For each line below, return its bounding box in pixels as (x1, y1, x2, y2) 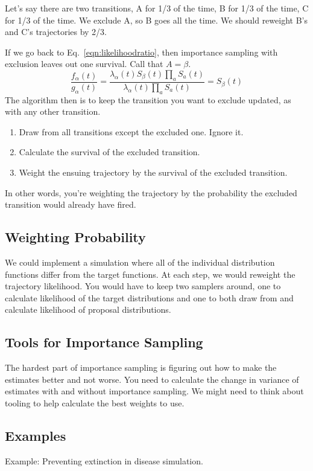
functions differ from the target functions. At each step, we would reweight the (5, 268, 296, 280)
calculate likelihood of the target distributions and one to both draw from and (5, 291, 294, 304)
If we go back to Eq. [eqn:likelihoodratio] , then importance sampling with (5, 45, 278, 58)
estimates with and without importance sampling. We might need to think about (5, 385, 304, 397)
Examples (5, 426, 66, 444)
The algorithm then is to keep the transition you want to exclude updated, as (5, 93, 291, 106)
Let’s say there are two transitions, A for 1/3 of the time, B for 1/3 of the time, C (5, 2, 309, 14)
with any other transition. (5, 105, 101, 118)
